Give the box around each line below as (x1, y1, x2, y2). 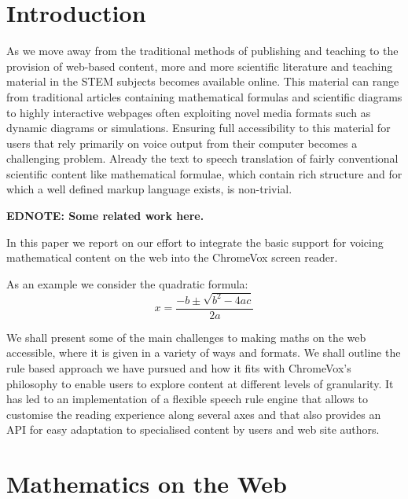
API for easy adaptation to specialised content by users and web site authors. (6, 421, 380, 438)
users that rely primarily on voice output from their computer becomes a (6, 134, 358, 151)
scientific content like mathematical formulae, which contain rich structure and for (6, 165, 402, 182)
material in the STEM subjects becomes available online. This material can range (6, 73, 399, 90)
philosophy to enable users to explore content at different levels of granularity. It (6, 375, 394, 391)
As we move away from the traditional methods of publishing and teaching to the (6, 42, 399, 59)
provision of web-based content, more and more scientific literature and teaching (6, 57, 393, 74)
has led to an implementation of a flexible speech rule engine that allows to (6, 391, 368, 407)
